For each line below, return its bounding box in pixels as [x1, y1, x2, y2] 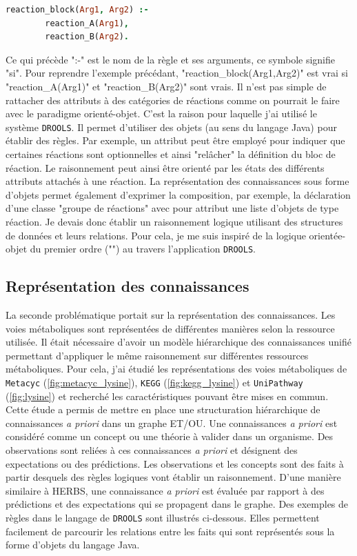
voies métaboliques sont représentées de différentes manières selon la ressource [6, 321, 335, 335]
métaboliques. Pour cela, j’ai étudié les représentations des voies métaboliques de [6, 361, 347, 376]
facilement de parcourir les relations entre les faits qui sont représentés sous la [6, 524, 335, 538]
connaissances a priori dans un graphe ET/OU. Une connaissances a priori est [6, 415, 338, 430]
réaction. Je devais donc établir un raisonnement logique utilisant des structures [6, 214, 343, 228]
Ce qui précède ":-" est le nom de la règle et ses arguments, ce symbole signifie [6, 52, 335, 66]
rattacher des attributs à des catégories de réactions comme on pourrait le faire [6, 92, 340, 107]
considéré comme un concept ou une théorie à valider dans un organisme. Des [6, 429, 334, 444]
